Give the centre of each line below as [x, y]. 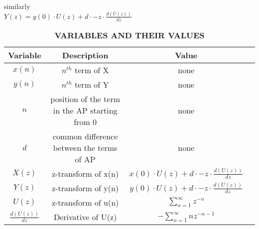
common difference [85, 136]
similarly [17, 6]
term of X [92, 70]
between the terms [85, 147]
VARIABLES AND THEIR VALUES [129, 35]
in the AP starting [85, 110]
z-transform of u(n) [85, 202]
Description [85, 55]
